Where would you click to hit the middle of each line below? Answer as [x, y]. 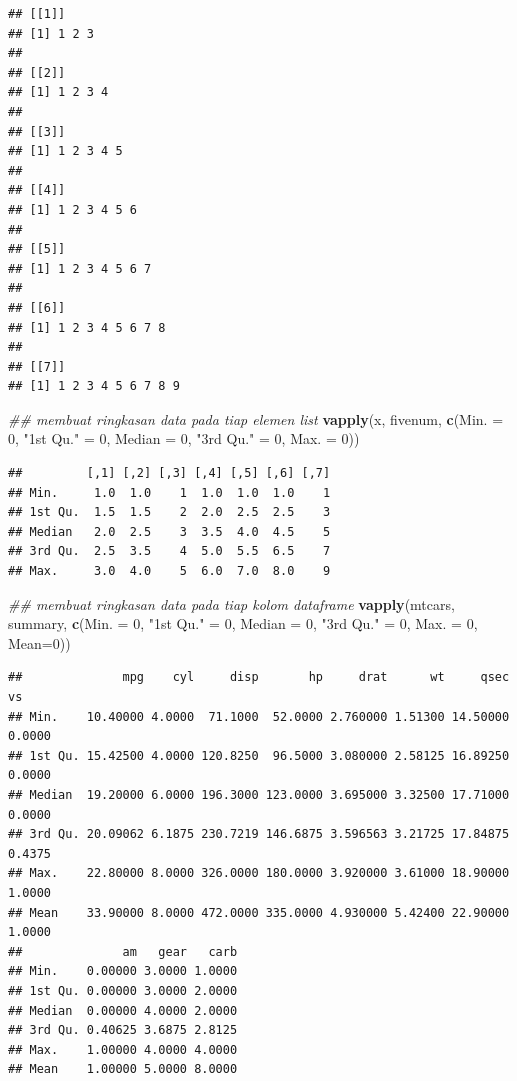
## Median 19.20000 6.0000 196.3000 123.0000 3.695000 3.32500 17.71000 [259, 794]
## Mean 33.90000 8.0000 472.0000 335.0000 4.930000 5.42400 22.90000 [259, 912]
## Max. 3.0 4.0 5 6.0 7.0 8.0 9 [169, 571]
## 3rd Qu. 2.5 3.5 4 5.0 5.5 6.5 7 [169, 551]
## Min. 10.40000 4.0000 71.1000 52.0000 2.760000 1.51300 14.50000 [259, 716]
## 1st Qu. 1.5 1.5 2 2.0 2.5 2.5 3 [169, 512]
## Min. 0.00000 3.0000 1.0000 [123, 971]
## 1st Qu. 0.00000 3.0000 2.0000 [123, 990]
